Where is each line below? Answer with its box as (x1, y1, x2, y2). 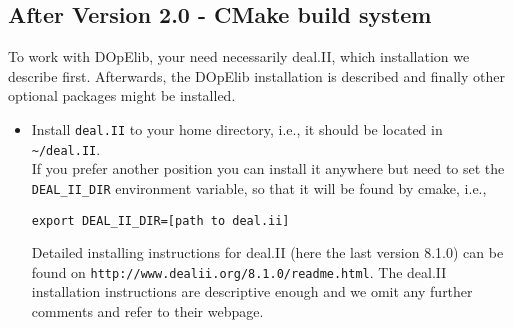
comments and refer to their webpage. (31, 301, 264, 322)
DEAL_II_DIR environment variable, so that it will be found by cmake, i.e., (31, 177, 487, 198)
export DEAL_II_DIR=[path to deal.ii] (31, 213, 290, 228)
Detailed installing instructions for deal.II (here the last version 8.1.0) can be (31, 242, 504, 263)
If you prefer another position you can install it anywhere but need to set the (31, 158, 505, 179)
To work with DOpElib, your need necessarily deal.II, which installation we (8, 46, 470, 67)
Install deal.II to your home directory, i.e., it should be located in (31, 118, 443, 139)
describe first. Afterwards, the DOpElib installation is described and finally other (8, 65, 505, 86)
